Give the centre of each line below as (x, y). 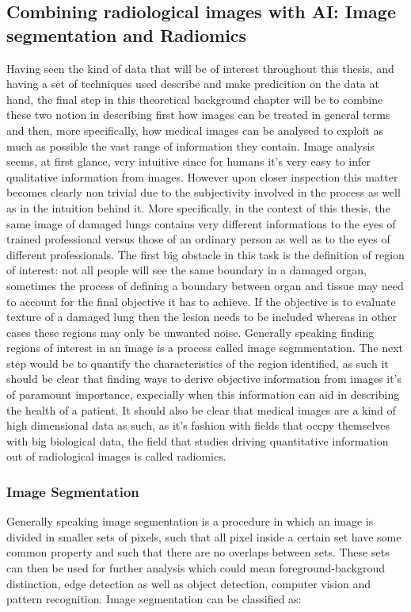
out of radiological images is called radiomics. (116, 456)
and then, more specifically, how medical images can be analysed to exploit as (195, 130)
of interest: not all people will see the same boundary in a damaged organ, (186, 270)
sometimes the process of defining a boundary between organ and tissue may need (205, 285)
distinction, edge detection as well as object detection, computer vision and (188, 583)
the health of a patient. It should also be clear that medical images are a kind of (201, 409)
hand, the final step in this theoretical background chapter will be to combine (195, 99)
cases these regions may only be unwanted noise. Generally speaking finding (190, 332)
